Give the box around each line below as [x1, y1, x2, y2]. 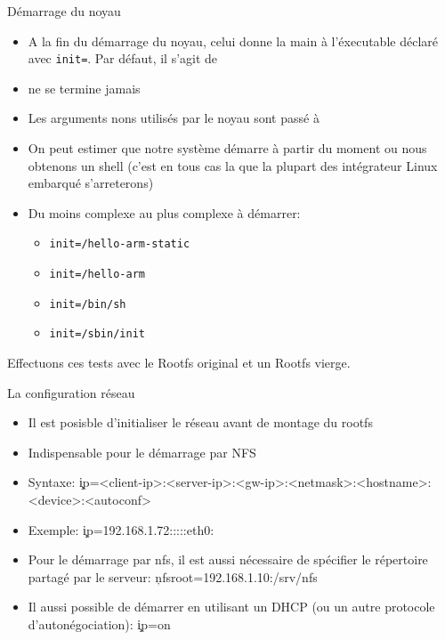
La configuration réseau [7, 383, 135, 401]
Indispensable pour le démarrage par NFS [28, 442, 256, 461]
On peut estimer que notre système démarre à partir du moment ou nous [28, 139, 427, 158]
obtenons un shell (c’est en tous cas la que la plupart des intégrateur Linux [28, 156, 438, 174]
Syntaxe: [28, 473, 76, 491]
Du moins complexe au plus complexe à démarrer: [28, 203, 301, 222]
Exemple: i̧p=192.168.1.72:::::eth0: [28, 520, 214, 539]
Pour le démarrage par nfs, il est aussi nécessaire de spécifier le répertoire [28, 550, 428, 569]
